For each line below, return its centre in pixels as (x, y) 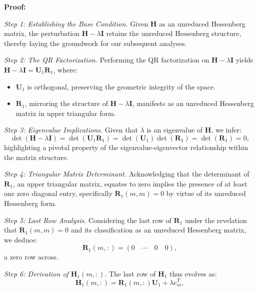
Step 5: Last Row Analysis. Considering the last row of (88, 220)
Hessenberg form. (30, 203)
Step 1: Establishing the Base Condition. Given (76, 23)
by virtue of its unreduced (206, 193)
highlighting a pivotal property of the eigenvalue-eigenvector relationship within (126, 147)
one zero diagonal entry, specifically (58, 193)
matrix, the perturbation (42, 33)
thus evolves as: (193, 273)
